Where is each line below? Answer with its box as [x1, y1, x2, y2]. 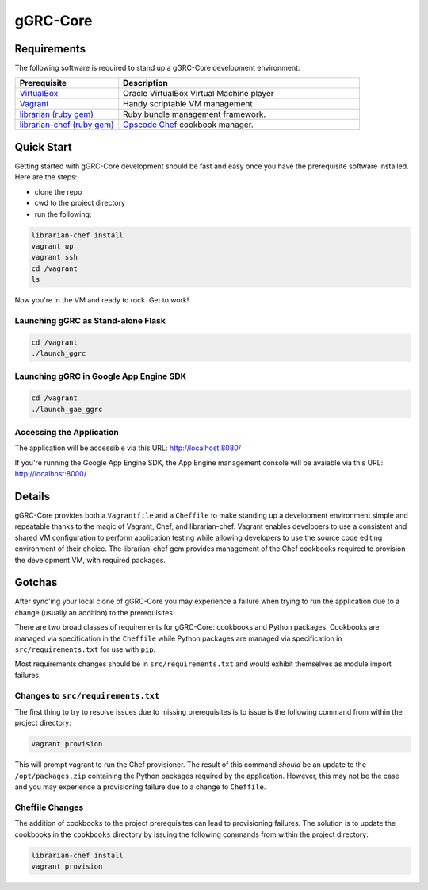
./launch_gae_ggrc [31, 405, 103, 414]
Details [14, 489, 51, 503]
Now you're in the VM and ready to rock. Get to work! [14, 295, 189, 305]
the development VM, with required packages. [14, 555, 166, 564]
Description [123, 78, 168, 89]
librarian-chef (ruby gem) [19, 119, 114, 130]
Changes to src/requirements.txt [14, 690, 160, 701]
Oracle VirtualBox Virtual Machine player [123, 88, 274, 99]
